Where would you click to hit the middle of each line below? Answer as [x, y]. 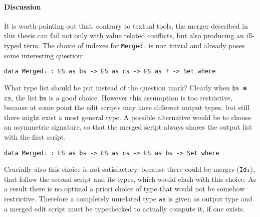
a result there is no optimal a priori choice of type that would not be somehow [124, 189]
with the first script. [35, 136]
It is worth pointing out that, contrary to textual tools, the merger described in [126, 25]
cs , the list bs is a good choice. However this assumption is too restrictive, [118, 97]
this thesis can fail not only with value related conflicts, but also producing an [124, 35]
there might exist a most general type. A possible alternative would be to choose [128, 117]
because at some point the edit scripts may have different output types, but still [127, 107]
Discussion [23, 6]
